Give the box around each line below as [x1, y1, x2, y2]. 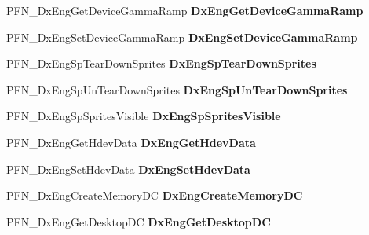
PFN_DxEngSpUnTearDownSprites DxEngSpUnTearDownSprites [6, 81, 348, 97]
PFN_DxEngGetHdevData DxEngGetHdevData [6, 134, 256, 150]
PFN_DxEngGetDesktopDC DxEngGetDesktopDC [6, 213, 271, 229]
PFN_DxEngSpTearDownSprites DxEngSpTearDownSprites [6, 55, 316, 72]
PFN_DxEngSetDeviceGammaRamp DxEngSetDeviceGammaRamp [6, 28, 358, 45]
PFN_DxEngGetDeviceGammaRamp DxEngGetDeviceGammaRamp [6, 2, 364, 18]
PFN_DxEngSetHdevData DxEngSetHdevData [6, 160, 250, 177]
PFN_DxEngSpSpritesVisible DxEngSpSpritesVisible [6, 108, 281, 124]
